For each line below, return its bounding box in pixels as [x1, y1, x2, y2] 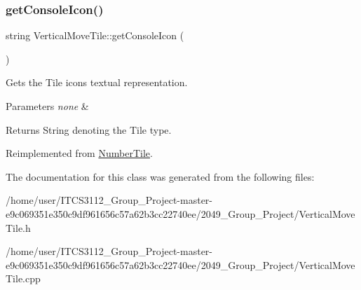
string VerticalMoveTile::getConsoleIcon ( [6, 28, 184, 43]
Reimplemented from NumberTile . [6, 146, 153, 160]
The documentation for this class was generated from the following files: [6, 169, 315, 184]
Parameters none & [6, 99, 89, 113]
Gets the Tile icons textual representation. [6, 75, 188, 90]
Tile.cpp [6, 271, 41, 286]
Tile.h [6, 220, 31, 235]
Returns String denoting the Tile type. [6, 122, 172, 137]
